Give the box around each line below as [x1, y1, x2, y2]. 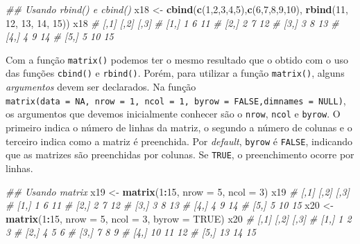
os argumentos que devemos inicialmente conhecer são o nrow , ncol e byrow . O [6, 106, 341, 121]
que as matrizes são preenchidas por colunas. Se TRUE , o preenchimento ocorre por [6, 147, 354, 162]
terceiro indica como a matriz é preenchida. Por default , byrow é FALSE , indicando [6, 133, 353, 148]
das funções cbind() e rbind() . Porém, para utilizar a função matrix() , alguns [6, 66, 345, 80]
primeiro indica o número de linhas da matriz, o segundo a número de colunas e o [6, 120, 352, 134]
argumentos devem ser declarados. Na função [6, 79, 196, 94]
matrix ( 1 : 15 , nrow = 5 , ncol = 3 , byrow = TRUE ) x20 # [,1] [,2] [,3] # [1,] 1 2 [6, 211, 352, 225]
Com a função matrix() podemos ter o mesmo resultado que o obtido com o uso [6, 52, 348, 66]
